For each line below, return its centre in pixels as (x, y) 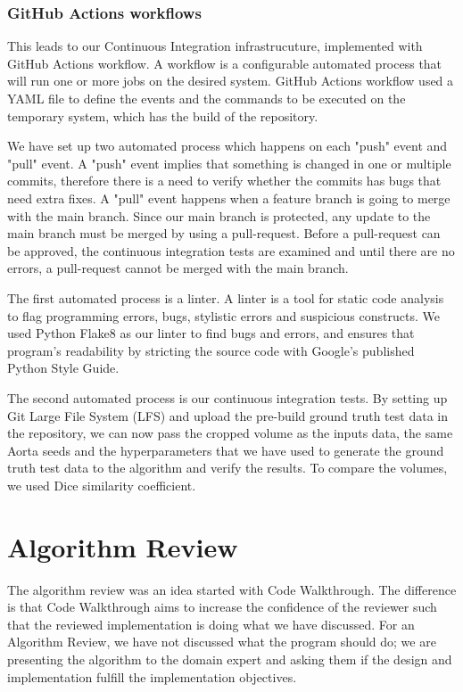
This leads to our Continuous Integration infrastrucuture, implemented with (215, 46)
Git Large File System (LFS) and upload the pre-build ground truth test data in (227, 415)
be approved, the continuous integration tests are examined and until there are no (231, 250)
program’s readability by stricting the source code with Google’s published (211, 350)
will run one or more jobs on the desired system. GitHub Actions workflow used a (231, 81)
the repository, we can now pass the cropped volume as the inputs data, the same (230, 433)
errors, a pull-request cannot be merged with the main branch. (178, 268)
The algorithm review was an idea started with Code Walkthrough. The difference (232, 589)
